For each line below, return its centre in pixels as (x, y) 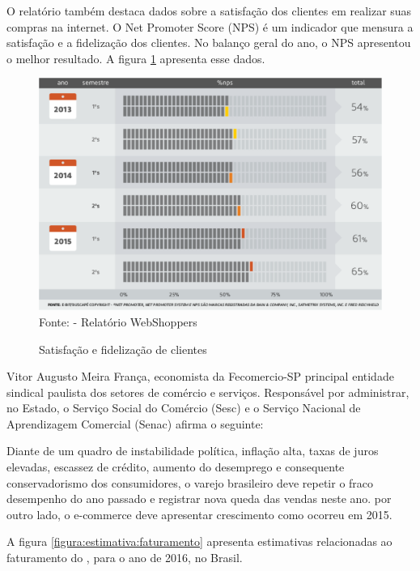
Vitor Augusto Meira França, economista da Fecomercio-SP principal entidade (200, 376)
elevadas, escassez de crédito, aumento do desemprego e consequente (176, 467)
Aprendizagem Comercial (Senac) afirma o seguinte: (135, 423)
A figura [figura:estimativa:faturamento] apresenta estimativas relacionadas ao (199, 541)
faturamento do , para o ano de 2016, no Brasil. (125, 558)
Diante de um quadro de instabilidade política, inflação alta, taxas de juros (193, 451)
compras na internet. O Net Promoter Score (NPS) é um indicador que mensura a (210, 26)
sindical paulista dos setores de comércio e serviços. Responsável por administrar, (208, 392)
